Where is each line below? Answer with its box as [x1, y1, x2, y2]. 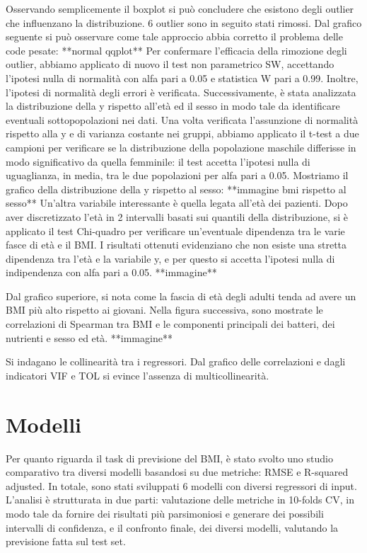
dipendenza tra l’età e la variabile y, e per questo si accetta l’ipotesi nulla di [6, 251, 335, 266]
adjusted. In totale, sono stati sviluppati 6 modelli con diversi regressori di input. [6, 478, 357, 493]
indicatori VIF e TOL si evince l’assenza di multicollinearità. [6, 367, 269, 382]
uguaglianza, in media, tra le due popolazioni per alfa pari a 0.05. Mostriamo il [6, 168, 349, 183]
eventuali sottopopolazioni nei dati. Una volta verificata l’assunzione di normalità [6, 112, 359, 127]
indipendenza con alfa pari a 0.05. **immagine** [6, 265, 217, 280]
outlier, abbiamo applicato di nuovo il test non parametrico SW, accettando [6, 57, 334, 72]
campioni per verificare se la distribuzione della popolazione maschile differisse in [6, 139, 356, 154]
